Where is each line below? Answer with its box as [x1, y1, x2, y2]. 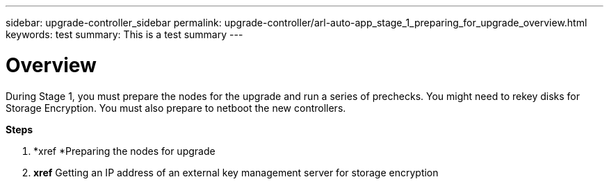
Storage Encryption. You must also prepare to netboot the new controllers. [6, 101, 346, 114]
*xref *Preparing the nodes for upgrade [33, 144, 216, 157]
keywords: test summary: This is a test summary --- [6, 28, 243, 40]
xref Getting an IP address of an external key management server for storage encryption [33, 166, 439, 178]
